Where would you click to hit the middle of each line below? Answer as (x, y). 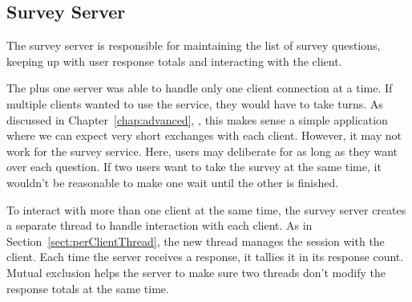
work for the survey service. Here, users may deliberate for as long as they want (202, 151)
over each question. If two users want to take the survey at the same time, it (194, 167)
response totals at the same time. (88, 288)
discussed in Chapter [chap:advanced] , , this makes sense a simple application (197, 119)
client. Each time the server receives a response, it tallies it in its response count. (205, 257)
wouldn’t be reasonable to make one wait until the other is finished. (173, 182)
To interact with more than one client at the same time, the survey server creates (206, 209)
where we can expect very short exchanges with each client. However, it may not (204, 135)
